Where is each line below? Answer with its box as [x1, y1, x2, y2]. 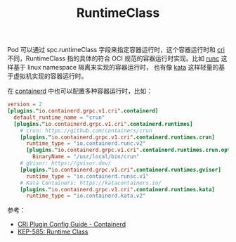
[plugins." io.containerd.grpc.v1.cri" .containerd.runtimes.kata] [20, 186, 216, 193]
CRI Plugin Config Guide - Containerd [17, 220, 126, 229]
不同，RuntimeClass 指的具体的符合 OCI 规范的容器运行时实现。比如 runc [7, 54, 220, 63]
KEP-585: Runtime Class [17, 227, 88, 236]
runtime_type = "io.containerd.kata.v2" [25, 192, 146, 200]
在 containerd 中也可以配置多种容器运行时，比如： [7, 87, 153, 96]
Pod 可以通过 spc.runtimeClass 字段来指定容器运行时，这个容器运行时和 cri [7, 46, 225, 54]
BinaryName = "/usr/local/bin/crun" [32, 153, 140, 160]
